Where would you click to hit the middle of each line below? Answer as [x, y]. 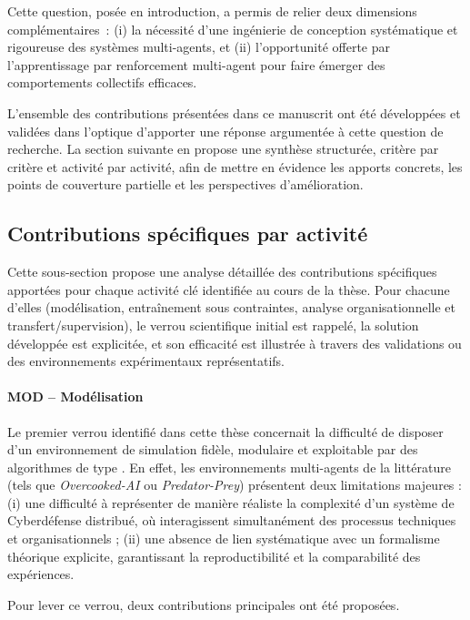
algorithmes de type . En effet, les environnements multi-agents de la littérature [229, 467]
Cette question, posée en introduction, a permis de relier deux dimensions [212, 11]
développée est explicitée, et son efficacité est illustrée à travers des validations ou [235, 343]
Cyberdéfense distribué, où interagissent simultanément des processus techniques [232, 520]
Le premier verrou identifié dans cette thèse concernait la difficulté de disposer [225, 431]
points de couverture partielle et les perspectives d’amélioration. [185, 184]
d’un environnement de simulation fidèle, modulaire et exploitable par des [213, 449]
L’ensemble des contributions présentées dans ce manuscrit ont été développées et [234, 112]
